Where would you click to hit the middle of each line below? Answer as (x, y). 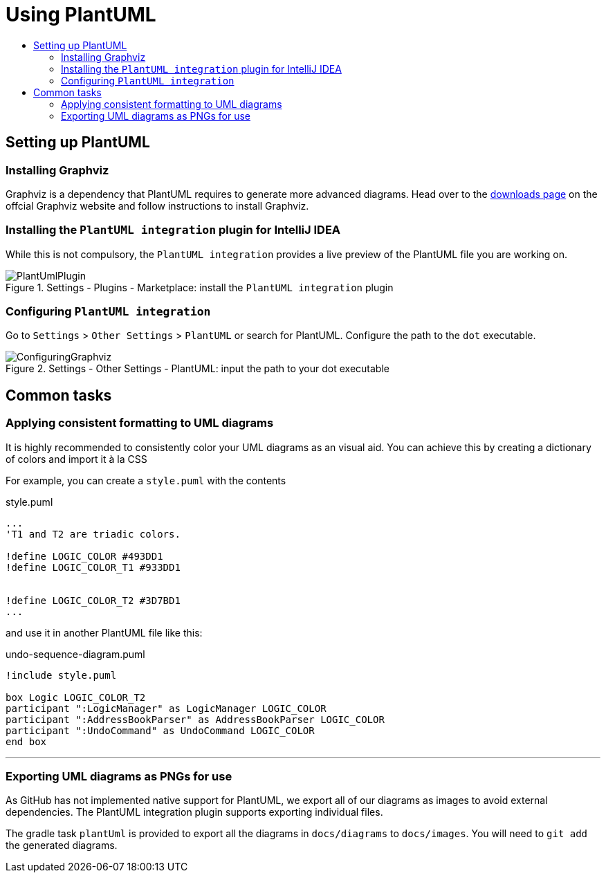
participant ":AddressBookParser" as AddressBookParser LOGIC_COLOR (195, 719)
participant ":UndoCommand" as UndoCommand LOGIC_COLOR (160, 730)
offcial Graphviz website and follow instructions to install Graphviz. (157, 205)
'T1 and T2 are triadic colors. (93, 534)
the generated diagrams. (62, 845)
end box (26, 741)
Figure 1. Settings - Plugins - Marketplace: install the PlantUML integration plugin (200, 287)
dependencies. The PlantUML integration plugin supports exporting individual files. (194, 812)
